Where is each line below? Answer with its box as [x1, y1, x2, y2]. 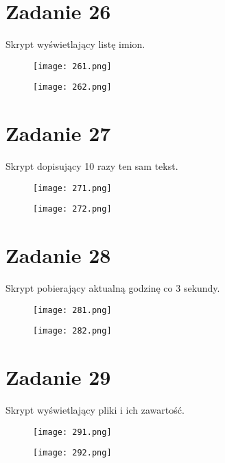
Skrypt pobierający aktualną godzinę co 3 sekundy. [5, 281, 220, 295]
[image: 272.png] [33, 204, 112, 214]
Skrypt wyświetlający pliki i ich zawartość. [5, 403, 185, 417]
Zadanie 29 [5, 363, 111, 391]
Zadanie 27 [5, 119, 111, 147]
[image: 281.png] [33, 305, 112, 315]
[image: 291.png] [33, 427, 112, 437]
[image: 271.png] [33, 183, 112, 193]
